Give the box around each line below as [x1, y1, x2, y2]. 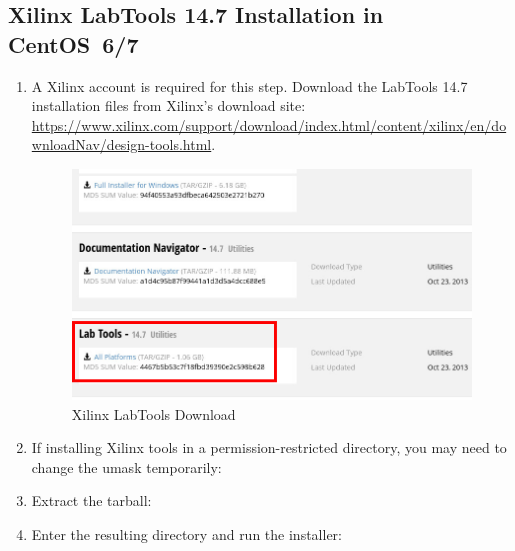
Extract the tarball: [31, 490, 152, 511]
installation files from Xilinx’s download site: [31, 95, 306, 116]
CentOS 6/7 [8, 28, 139, 59]
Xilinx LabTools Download [71, 403, 236, 424]
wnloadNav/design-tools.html [31, 134, 212, 155]
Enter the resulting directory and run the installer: [31, 523, 342, 544]
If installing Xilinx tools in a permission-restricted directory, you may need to [31, 437, 507, 458]
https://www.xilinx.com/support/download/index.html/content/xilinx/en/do [31, 114, 507, 135]
